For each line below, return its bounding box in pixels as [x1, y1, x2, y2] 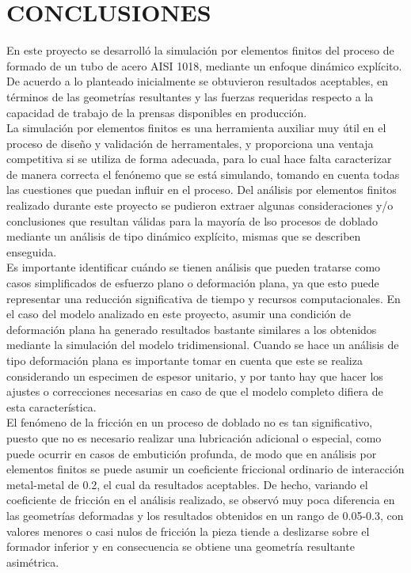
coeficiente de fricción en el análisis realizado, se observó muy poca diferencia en [6, 491, 395, 508]
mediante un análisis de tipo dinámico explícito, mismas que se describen [6, 228, 361, 245]
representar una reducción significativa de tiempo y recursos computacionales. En [6, 290, 401, 306]
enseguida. [6, 243, 57, 260]
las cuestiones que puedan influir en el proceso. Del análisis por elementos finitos [6, 181, 397, 198]
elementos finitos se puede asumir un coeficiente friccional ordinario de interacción [6, 461, 405, 477]
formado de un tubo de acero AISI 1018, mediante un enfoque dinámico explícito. [6, 57, 402, 74]
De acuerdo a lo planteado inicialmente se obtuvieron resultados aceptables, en [6, 73, 389, 89]
